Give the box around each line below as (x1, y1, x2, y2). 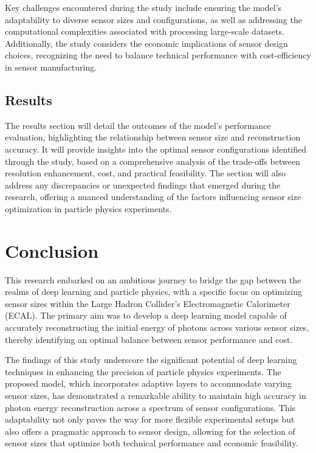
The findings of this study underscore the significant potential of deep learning (5, 353, 297, 366)
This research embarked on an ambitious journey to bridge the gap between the (5, 273, 301, 286)
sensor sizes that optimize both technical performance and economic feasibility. (5, 437, 298, 449)
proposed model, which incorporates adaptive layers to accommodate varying (5, 377, 292, 390)
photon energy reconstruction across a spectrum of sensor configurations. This (5, 401, 296, 413)
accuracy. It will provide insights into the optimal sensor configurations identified (5, 142, 307, 155)
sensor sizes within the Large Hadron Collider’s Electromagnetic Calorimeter (5, 297, 290, 309)
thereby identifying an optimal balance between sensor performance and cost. (5, 333, 293, 345)
